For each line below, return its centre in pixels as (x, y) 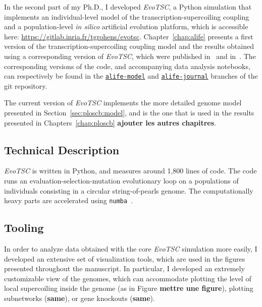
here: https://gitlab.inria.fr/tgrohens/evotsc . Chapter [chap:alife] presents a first (129, 36)
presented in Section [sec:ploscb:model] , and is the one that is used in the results (129, 112)
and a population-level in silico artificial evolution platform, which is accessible (126, 26)
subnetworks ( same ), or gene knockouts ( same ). (80, 298)
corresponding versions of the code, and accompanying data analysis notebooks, (127, 66)
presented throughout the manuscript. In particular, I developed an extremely (124, 268)
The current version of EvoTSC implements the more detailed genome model (123, 103)
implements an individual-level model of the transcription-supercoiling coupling (127, 16)
